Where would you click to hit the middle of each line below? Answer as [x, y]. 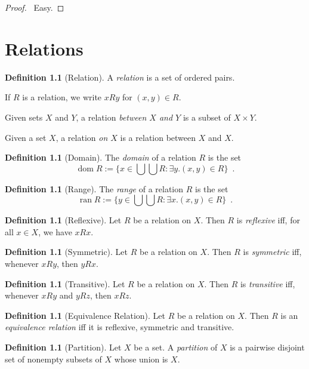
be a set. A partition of [176, 347]
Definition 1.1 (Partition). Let [63, 347]
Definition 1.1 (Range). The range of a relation [94, 188]
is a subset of [207, 117]
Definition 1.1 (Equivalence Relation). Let [85, 315]
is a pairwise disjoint [267, 347]
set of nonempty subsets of [53, 359]
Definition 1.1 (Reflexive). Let [63, 220]
